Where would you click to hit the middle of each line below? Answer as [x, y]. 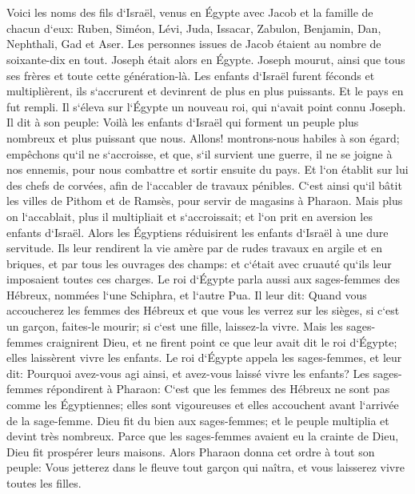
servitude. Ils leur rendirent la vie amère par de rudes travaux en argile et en [194, 248]
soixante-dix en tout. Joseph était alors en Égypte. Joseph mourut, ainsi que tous [206, 59]
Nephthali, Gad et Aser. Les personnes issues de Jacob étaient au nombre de [194, 44]
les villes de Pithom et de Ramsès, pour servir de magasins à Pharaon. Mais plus [205, 201]
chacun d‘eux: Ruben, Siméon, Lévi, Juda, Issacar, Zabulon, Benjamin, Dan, [194, 28]
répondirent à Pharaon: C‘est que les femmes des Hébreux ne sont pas [218, 389]
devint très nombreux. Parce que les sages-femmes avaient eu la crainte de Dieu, [203, 436]
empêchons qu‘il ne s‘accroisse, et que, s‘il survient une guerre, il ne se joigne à [200, 153]
